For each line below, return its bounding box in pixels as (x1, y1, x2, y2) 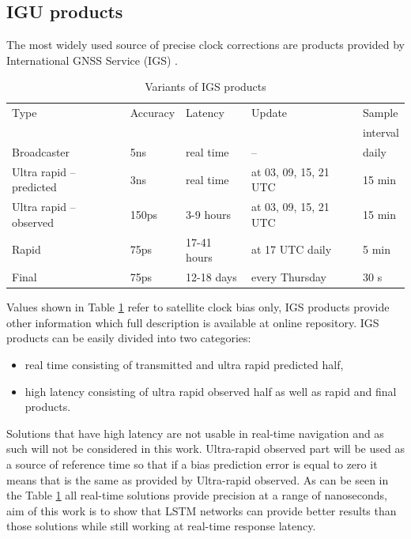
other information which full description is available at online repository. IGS (6, 314, 379, 330)
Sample (363, 104, 398, 121)
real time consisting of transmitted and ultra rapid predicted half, (25, 356, 344, 372)
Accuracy (130, 104, 175, 121)
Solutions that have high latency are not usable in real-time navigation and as (6, 424, 384, 441)
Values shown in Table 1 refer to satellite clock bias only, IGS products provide (6, 299, 390, 315)
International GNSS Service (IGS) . (6, 51, 178, 68)
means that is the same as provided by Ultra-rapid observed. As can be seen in (6, 471, 389, 488)
